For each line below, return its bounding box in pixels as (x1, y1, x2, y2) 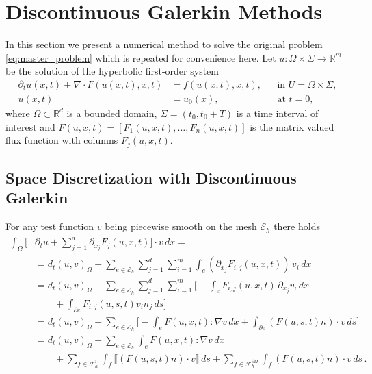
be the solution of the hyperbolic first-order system (5, 64, 219, 78)
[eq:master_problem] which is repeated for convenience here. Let (5, 50, 276, 64)
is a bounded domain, (66, 105, 157, 120)
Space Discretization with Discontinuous (5, 167, 297, 188)
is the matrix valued (250, 119, 334, 134)
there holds (274, 219, 320, 234)
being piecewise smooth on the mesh (105, 219, 257, 234)
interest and (5, 119, 55, 134)
